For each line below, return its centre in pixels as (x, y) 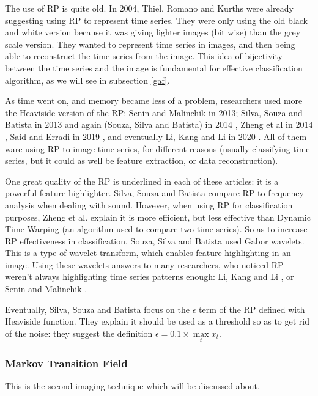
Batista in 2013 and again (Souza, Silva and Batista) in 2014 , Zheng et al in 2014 (159, 124)
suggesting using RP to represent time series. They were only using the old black (156, 20)
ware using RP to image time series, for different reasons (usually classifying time (157, 148)
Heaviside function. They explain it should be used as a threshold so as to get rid (157, 321)
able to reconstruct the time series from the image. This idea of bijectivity (144, 56)
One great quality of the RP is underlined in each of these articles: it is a (142, 181)
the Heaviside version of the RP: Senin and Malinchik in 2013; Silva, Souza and (154, 112)
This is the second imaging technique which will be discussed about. (132, 386)
